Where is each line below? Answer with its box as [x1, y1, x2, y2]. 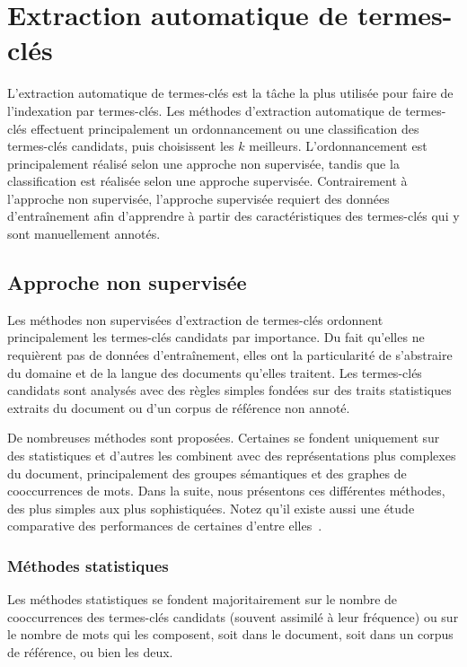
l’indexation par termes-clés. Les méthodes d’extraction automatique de [7, 101, 401, 119]
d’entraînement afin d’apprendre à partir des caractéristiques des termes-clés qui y [7, 206, 460, 225]
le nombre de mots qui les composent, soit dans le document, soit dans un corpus [7, 625, 454, 644]
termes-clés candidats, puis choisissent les [7, 136, 234, 155]
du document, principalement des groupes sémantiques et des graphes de [7, 463, 407, 482]
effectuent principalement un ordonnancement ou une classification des [31, 118, 419, 137]
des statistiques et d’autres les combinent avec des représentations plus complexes [7, 446, 456, 465]
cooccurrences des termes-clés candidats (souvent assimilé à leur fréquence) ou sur [7, 607, 459, 626]
